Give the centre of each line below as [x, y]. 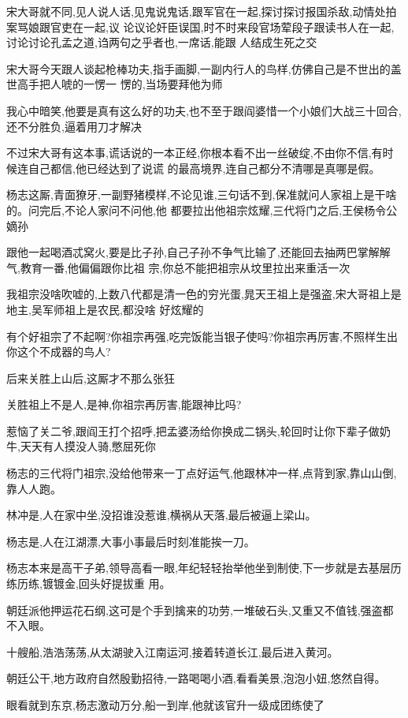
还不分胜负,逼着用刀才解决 [74, 126]
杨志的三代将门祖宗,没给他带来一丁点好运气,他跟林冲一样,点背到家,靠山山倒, [202, 473]
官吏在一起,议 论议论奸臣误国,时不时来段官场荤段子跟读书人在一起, [222, 26]
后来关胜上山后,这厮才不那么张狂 [91, 378]
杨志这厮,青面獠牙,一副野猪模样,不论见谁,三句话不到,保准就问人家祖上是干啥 [202, 194]
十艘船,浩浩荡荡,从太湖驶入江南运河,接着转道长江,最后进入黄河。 [172, 651]
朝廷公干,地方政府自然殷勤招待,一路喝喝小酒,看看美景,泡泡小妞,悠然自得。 [196, 678]
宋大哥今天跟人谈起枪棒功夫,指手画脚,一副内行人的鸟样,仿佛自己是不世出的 [198, 68]
